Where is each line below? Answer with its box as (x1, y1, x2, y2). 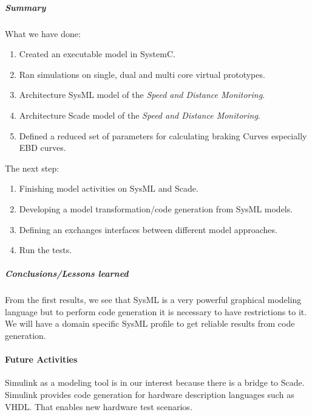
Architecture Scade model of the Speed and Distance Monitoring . (19, 108, 260, 121)
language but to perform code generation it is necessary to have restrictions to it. (5, 305, 307, 318)
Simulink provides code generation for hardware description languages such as (5, 388, 294, 401)
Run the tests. (19, 243, 72, 256)
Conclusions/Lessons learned (5, 267, 129, 280)
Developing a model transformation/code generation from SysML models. (19, 202, 293, 215)
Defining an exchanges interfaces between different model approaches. (19, 223, 277, 235)
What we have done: (5, 27, 81, 40)
